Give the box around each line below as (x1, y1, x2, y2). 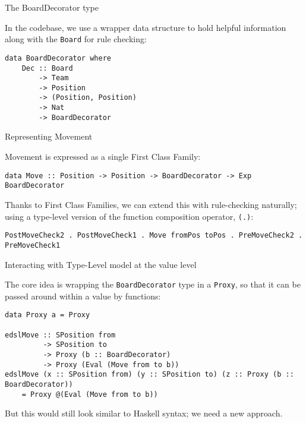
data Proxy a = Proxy (5, 311, 90, 320)
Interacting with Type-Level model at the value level (5, 258, 197, 270)
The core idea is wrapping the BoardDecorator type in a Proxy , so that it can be (5, 278, 301, 291)
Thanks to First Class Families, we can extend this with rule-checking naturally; (5, 198, 297, 210)
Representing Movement (5, 130, 93, 143)
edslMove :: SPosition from (5, 330, 116, 339)
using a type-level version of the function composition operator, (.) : (5, 210, 254, 222)
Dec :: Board (21, 64, 73, 72)
